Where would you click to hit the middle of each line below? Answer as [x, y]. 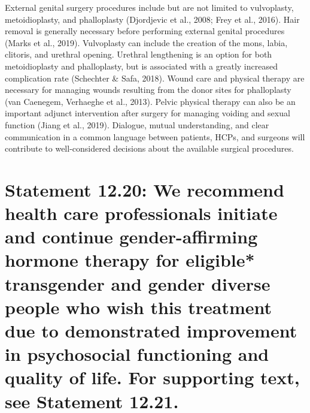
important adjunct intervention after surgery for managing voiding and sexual [148, 113]
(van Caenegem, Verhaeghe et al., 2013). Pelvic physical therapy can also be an [150, 101]
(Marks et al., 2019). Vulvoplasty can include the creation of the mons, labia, [146, 42]
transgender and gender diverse [138, 283]
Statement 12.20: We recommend [145, 189]
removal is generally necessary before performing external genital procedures [145, 31]
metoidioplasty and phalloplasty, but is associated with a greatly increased [141, 66]
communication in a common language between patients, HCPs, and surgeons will [155, 136]
